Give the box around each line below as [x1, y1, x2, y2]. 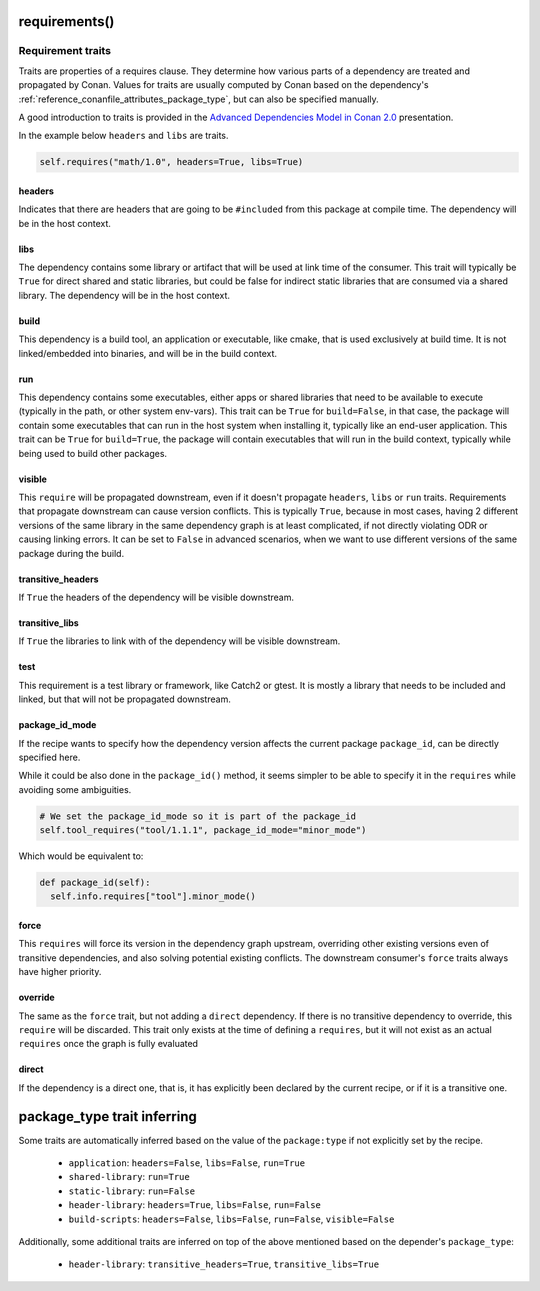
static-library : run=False [68, 1185, 195, 1197]
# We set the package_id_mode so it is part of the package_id [39, 810, 357, 822]
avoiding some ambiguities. [18, 783, 132, 795]
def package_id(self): [39, 877, 151, 889]
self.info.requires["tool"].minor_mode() [50, 891, 257, 902]
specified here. [18, 751, 81, 763]
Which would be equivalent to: [18, 850, 144, 862]
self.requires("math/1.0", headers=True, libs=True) [39, 156, 304, 168]
